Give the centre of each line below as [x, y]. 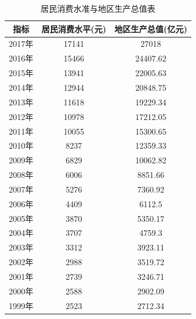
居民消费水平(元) [74, 28]
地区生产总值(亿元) [151, 28]
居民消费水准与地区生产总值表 [98, 8]
